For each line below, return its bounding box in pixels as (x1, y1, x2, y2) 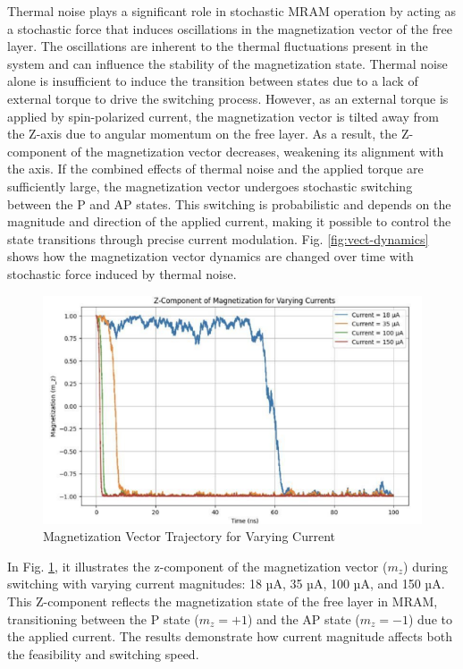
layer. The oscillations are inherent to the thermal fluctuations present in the (7, 37, 428, 55)
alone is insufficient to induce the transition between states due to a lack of (7, 72, 418, 90)
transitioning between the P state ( (7, 609, 199, 628)
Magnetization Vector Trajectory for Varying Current (43, 527, 335, 546)
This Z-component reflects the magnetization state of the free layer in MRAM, (7, 592, 438, 611)
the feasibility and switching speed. (7, 644, 199, 663)
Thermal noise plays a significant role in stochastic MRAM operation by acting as (7, 2, 457, 20)
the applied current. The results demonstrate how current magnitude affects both (7, 627, 452, 646)
